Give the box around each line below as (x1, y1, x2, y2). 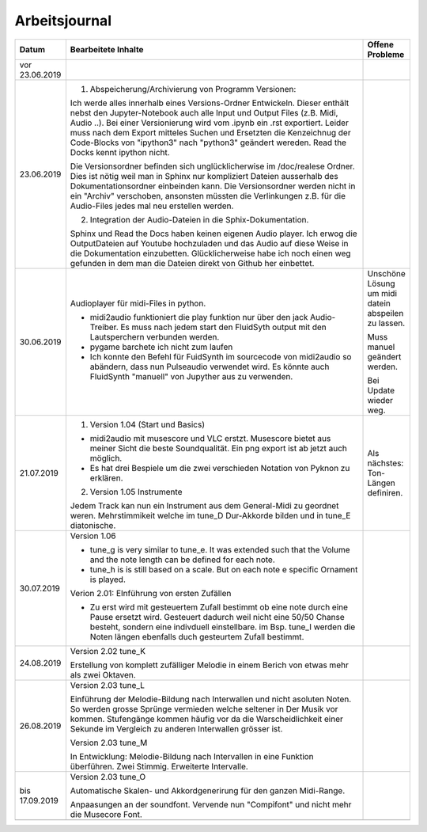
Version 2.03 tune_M (70, 737, 148, 748)
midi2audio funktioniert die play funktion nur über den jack (89, 311, 308, 322)
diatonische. (70, 519, 116, 530)
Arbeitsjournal (14, 12, 112, 29)
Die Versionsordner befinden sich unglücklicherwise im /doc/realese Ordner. (70, 161, 355, 172)
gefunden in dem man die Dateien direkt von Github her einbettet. (70, 257, 315, 268)
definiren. (367, 487, 403, 498)
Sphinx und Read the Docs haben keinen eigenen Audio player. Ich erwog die (70, 228, 357, 239)
